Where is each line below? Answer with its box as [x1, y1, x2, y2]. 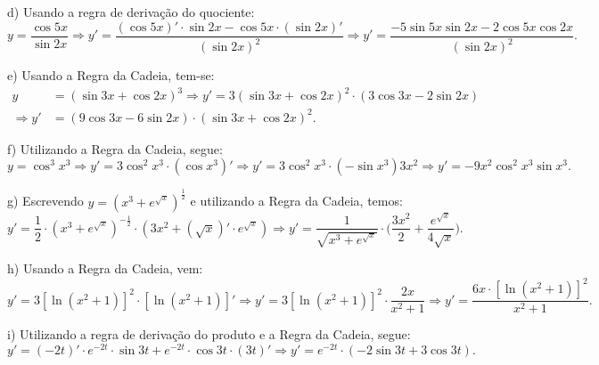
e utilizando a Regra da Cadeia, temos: [190, 191, 403, 210]
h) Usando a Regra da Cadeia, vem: [7, 259, 203, 278]
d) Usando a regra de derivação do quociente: [7, 3, 255, 20]
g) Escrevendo [7, 191, 84, 210]
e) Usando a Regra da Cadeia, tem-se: [7, 66, 215, 84]
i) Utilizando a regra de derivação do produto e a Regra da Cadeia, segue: [7, 325, 411, 344]
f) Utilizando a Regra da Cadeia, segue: [7, 139, 223, 158]
